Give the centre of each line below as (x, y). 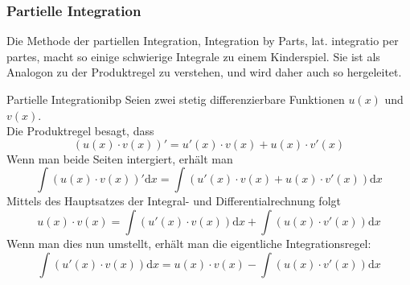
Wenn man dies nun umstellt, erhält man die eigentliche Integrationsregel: (189, 243)
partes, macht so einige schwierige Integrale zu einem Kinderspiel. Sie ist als (193, 56)
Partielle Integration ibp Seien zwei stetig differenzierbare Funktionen (176, 99)
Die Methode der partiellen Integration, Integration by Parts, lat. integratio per (203, 41)
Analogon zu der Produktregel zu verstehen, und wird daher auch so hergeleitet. (204, 72)
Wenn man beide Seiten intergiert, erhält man (120, 158)
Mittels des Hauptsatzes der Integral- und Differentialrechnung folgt (174, 201)
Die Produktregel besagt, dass (80, 131)
